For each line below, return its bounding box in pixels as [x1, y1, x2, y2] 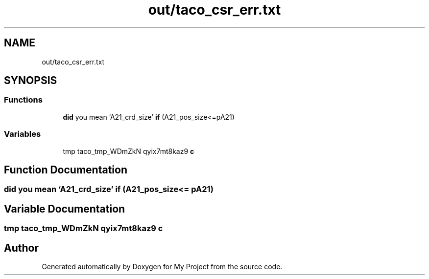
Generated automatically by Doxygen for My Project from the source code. [42, 262, 283, 271]
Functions [4, 95, 43, 105]
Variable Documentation [4, 202, 125, 215]
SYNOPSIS [4, 74, 57, 87]
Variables [4, 129, 41, 139]
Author [4, 241, 39, 254]
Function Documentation [4, 163, 127, 176]
